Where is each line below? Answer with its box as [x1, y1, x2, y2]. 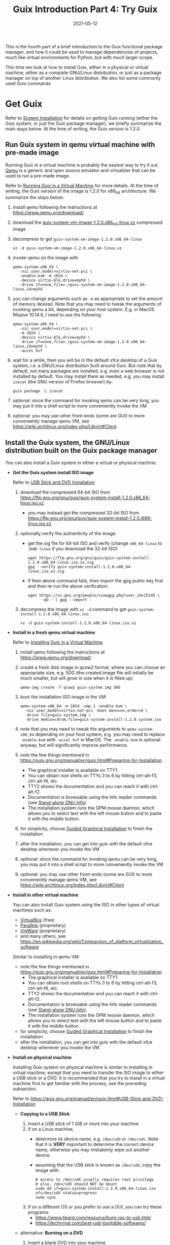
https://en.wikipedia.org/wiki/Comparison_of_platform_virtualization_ [20, 938, 164, 945]
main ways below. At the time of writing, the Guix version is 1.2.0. [5, 125, 141, 132]
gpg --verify [27, 565, 56, 570]
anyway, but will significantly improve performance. [20, 742, 128, 748]
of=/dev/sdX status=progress [35, 1191, 97, 1196]
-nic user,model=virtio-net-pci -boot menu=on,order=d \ [24, 708, 148, 713]
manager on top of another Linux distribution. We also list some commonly [5, 75, 161, 81]
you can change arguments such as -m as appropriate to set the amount [12, 296, 163, 302]
